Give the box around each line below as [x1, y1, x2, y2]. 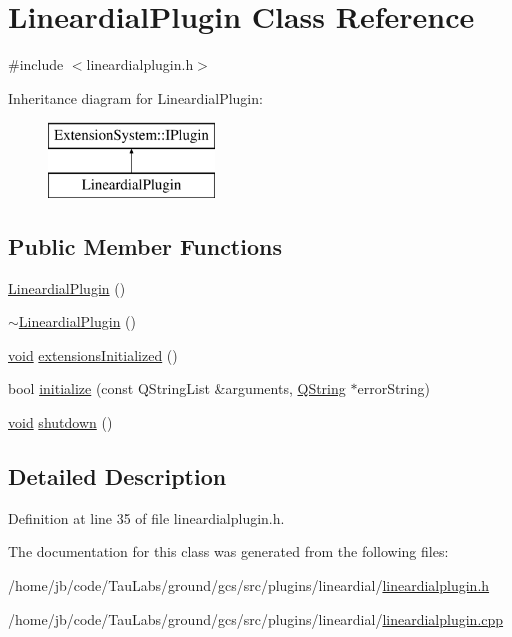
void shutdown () [8, 412, 113, 433]
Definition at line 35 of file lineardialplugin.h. [8, 507, 285, 528]
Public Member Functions [8, 230, 282, 261]
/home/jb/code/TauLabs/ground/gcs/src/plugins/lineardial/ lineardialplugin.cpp [8, 608, 504, 629]
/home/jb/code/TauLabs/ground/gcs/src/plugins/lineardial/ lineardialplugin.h [8, 575, 490, 596]
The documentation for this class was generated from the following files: [8, 541, 449, 562]
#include [8, 54, 64, 75]
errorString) [357, 378, 430, 399]
